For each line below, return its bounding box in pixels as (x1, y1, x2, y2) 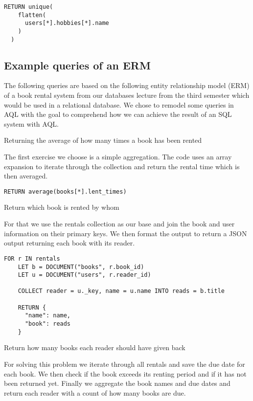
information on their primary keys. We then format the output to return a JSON (4, 228, 247, 238)
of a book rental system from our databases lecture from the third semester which (4, 90, 250, 100)
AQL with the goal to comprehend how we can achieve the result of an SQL (4, 109, 232, 119)
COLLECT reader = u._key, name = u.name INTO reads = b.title (18, 288, 225, 295)
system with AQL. (4, 118, 59, 129)
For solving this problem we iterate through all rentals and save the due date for (4, 359, 245, 369)
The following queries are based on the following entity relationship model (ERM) (4, 80, 250, 90)
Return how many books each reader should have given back (4, 342, 185, 353)
